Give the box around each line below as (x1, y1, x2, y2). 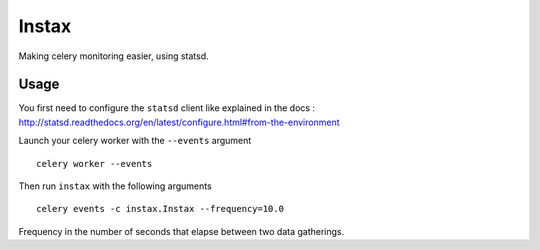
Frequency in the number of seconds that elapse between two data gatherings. (18, 225, 345, 237)
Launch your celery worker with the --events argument (18, 135, 252, 147)
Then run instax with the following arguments (18, 180, 212, 192)
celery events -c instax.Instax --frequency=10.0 (36, 203, 285, 215)
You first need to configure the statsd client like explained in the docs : (18, 102, 315, 114)
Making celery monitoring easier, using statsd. (18, 50, 209, 62)
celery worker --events (36, 158, 153, 169)
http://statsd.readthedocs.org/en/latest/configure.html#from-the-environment (18, 116, 340, 128)
